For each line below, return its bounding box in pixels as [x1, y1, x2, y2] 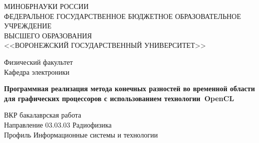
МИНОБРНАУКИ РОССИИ [4, 1, 89, 11]
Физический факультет [4, 56, 73, 67]
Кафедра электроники [4, 66, 70, 77]
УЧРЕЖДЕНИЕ [4, 20, 52, 31]
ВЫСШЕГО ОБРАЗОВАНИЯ [4, 30, 92, 40]
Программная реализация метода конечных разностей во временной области [4, 83, 255, 94]
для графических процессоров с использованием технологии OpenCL [4, 93, 234, 103]
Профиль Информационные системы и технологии [4, 129, 158, 140]
